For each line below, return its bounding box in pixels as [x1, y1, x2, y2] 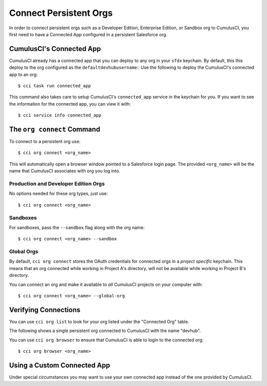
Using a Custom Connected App [9, 361, 110, 369]
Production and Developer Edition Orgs [9, 180, 105, 187]
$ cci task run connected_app [18, 83, 91, 89]
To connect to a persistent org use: [9, 139, 81, 145]
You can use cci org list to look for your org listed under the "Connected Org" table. [9, 319, 189, 325]
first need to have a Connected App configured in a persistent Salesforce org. [9, 31, 168, 37]
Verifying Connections [9, 305, 81, 314]
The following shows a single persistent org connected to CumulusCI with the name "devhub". [9, 328, 201, 334]
